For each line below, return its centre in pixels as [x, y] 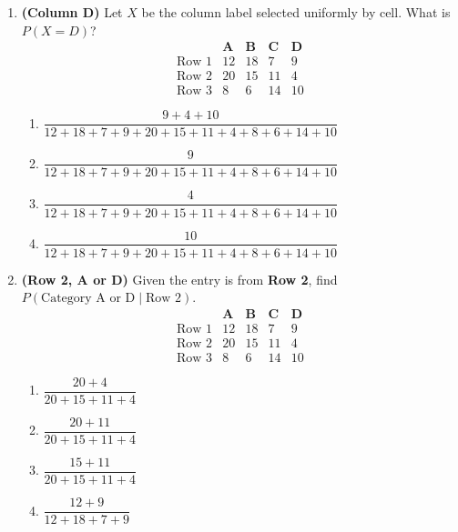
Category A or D [88, 299]
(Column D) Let [72, 12]
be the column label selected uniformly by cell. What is [296, 12]
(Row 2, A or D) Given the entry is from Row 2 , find [179, 279]
